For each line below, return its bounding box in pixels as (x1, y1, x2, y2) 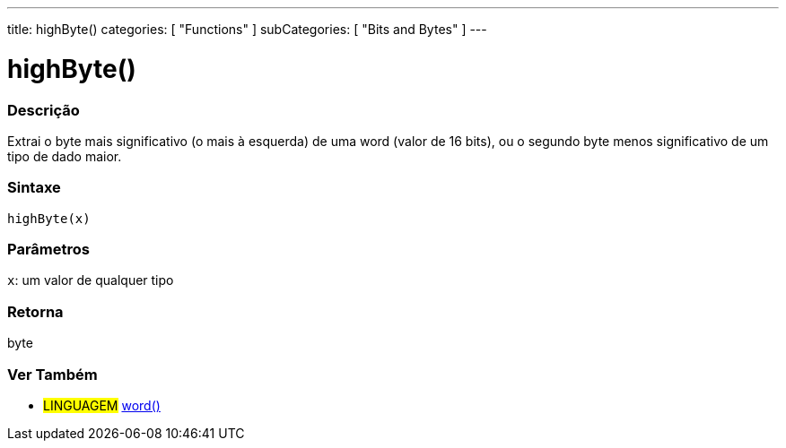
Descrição (7, 100, 80, 119)
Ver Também (7, 365, 98, 383)
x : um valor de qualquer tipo (7, 272, 174, 289)
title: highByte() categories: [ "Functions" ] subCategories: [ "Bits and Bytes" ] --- (7, 22, 487, 37)
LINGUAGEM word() (43, 397, 161, 413)
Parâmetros (7, 240, 90, 258)
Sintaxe (7, 178, 61, 197)
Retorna (7, 302, 64, 321)
